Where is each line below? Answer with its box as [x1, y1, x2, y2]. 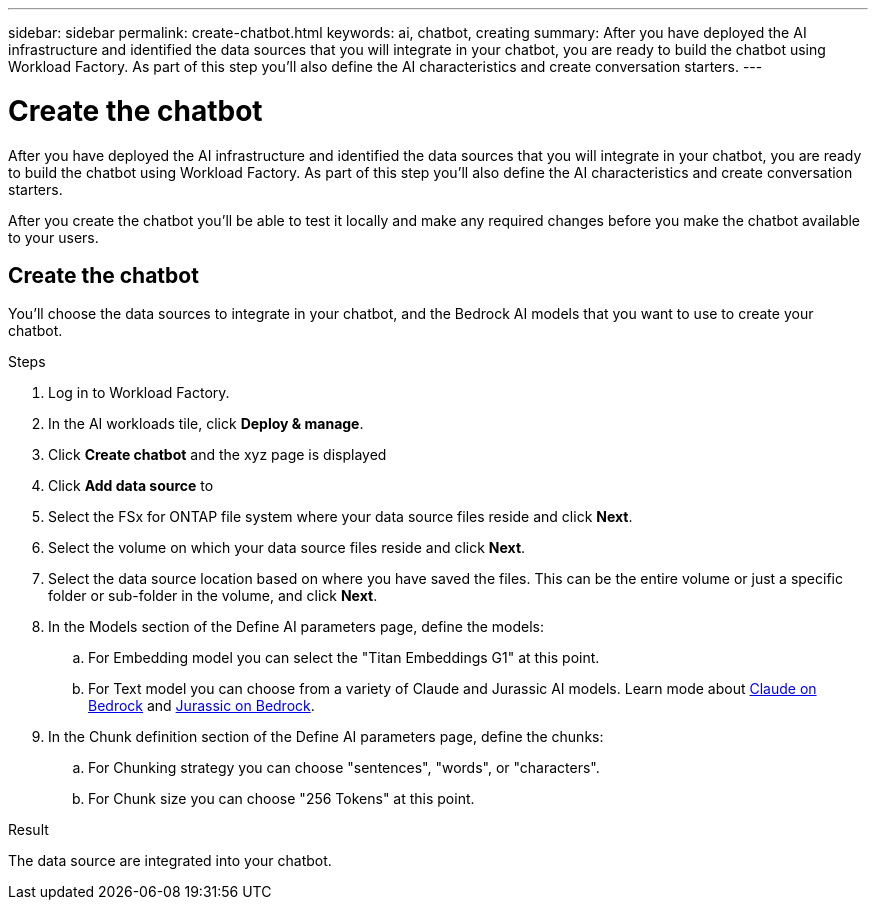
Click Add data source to [48, 477, 214, 495]
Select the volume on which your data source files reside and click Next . [48, 539, 526, 557]
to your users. [8, 228, 99, 246]
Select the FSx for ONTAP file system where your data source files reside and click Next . [48, 508, 633, 526]
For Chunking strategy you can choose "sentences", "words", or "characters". [88, 759, 600, 777]
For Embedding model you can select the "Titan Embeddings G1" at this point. [88, 649, 600, 667]
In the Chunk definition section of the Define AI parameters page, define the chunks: [48, 728, 604, 746]
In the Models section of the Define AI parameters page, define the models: [48, 618, 545, 636]
